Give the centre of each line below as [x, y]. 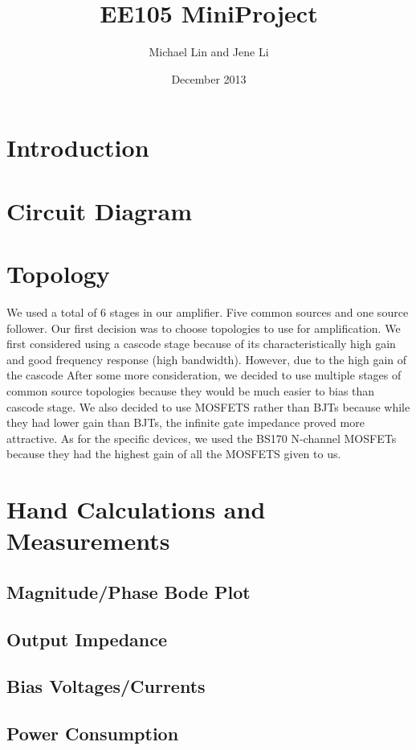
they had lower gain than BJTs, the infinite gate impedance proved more [186, 422]
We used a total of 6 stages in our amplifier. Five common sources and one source [208, 312]
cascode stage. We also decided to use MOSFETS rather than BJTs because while [208, 406]
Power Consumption [93, 734]
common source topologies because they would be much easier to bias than [191, 390]
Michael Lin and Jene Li [209, 52]
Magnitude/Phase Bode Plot [128, 591]
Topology [58, 274]
